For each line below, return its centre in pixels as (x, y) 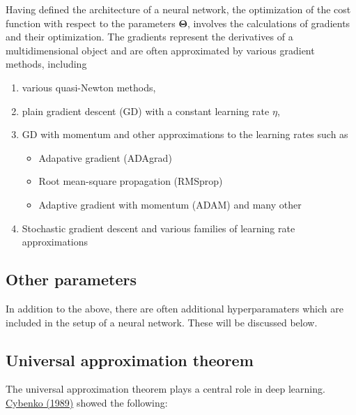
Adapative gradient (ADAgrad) (105, 157)
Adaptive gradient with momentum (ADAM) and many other (170, 204)
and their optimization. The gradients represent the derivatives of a (149, 37)
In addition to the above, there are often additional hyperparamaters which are (175, 308)
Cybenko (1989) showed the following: (87, 402)
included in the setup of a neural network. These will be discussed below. (162, 322)
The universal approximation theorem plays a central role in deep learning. (165, 389)
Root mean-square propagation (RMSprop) (131, 181)
